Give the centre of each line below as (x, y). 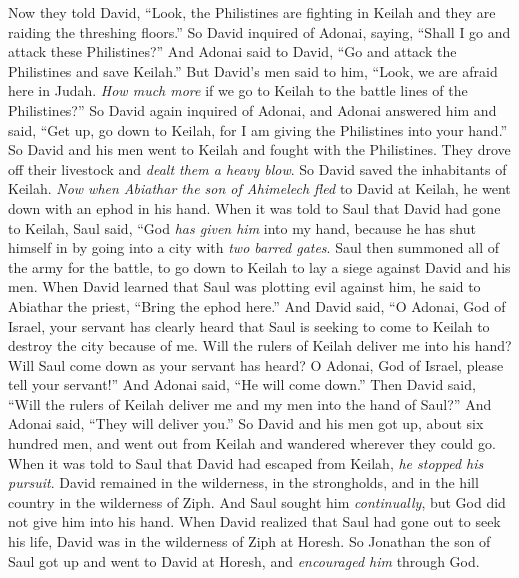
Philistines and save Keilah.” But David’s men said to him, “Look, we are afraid (253, 70)
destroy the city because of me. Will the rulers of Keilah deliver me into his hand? (260, 345)
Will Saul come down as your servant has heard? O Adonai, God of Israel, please (256, 364)
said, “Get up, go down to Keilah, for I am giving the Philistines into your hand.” (258, 129)
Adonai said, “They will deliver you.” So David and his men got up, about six (246, 423)
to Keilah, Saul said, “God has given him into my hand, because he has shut (242, 227)
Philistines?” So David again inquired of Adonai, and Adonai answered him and (252, 109)
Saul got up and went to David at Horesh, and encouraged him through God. (244, 560)
